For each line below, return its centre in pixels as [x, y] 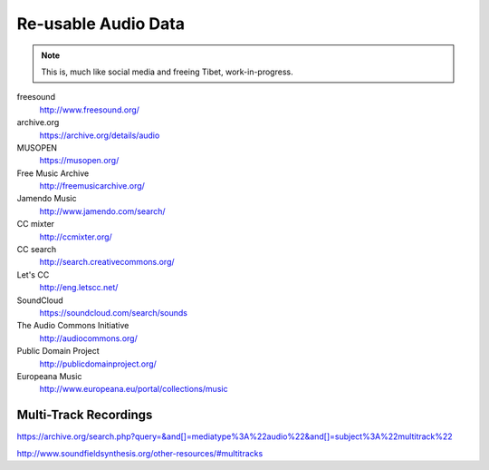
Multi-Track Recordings [85, 415]
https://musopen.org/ [79, 161]
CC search [37, 250]
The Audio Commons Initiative [73, 326]
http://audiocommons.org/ [88, 338]
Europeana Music [49, 376]
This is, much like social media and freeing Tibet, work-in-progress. [167, 72]
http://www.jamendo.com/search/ [103, 211]
